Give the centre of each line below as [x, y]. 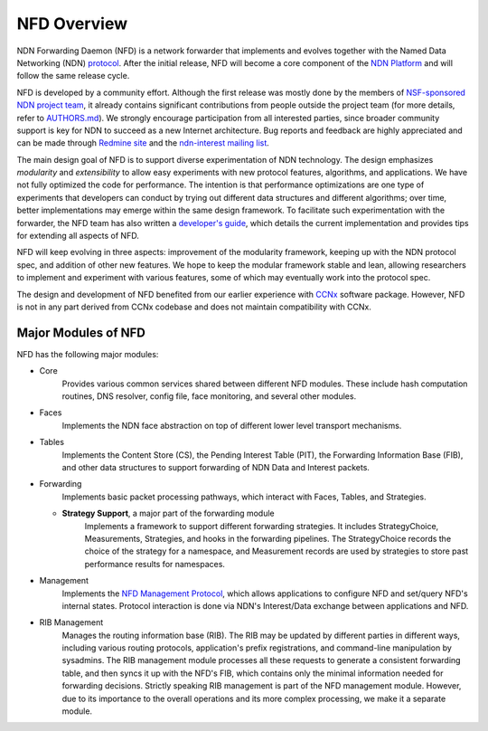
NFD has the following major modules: [88, 354]
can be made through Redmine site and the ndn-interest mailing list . [143, 143]
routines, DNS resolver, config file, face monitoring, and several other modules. [209, 396]
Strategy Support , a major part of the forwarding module [168, 513]
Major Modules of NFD [81, 332]
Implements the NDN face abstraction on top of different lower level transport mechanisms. [232, 425]
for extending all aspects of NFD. [78, 236]
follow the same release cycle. [73, 76]
